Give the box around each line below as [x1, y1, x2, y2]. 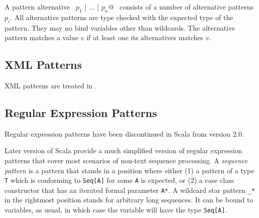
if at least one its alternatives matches [86, 32, 204, 43]
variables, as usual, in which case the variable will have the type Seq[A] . [5, 204, 227, 215]
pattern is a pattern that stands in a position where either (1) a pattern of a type [5, 165, 254, 175]
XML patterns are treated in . [5, 80, 97, 90]
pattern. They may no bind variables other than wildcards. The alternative [5, 22, 235, 33]
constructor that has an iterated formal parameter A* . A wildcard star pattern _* [5, 184, 255, 195]
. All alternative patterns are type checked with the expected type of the [10, 12, 233, 22]
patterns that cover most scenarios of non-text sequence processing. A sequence [5, 155, 248, 165]
